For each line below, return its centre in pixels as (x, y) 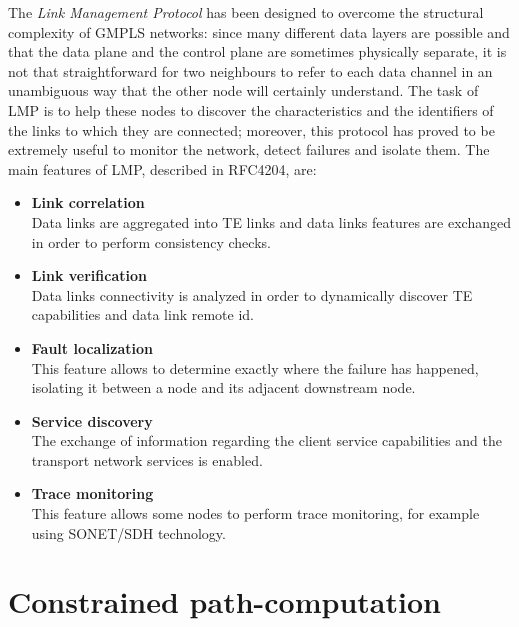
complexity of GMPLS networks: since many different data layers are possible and (259, 31)
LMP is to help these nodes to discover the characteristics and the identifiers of (251, 109)
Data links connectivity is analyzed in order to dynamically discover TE (252, 294)
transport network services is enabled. (147, 459)
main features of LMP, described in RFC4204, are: (162, 168)
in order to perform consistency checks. (151, 241)
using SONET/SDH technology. (128, 532)
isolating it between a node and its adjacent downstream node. (223, 387)
